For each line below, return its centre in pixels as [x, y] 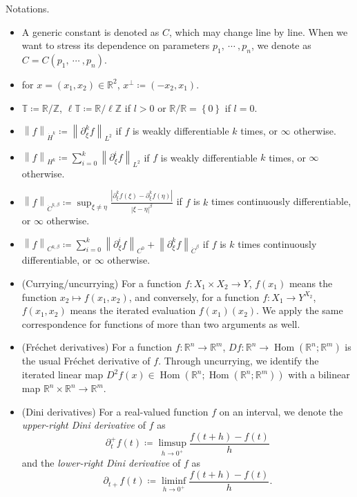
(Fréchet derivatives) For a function [97, 347]
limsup [172, 444]
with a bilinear [319, 374]
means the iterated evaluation [133, 310]
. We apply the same [300, 310]
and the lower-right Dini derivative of [101, 463]
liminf [174, 481]
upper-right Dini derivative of [84, 425]
